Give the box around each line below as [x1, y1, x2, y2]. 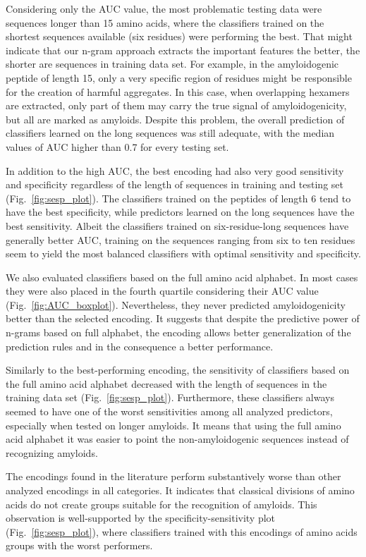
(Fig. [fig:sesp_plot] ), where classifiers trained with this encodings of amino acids [6, 524, 358, 539]
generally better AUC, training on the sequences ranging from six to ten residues [6, 232, 355, 247]
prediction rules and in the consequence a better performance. [6, 338, 274, 353]
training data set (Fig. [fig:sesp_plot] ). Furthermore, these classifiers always [6, 390, 334, 405]
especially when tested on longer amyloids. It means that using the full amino [6, 417, 341, 432]
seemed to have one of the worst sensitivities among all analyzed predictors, [6, 404, 333, 419]
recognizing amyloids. [6, 445, 98, 460]
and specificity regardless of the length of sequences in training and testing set [6, 177, 343, 192]
